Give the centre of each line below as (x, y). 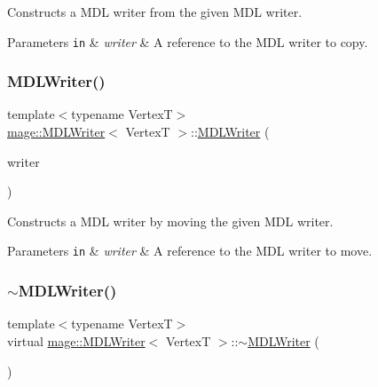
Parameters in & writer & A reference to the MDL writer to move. (190, 251)
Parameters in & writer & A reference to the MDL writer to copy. (188, 41)
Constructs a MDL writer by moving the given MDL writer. (170, 221)
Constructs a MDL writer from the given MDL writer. (155, 12)
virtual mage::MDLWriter (76, 340)
